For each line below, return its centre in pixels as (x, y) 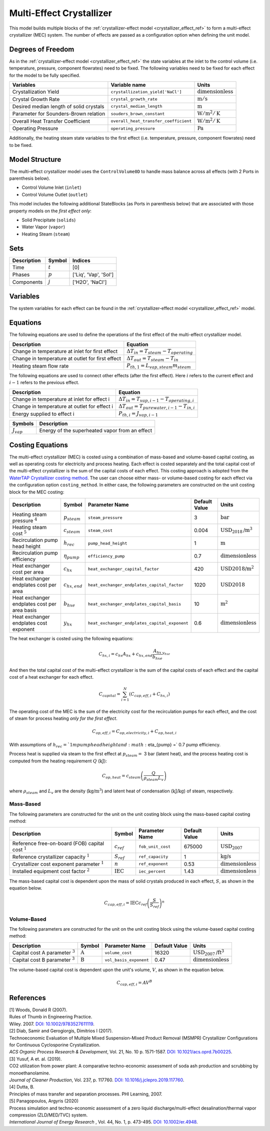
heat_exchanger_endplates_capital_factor (136, 585)
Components (27, 282)
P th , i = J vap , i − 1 (138, 414)
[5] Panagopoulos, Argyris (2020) (44, 1101)
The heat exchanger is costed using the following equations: (71, 639)
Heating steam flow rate (40, 366)
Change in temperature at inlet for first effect (65, 351)
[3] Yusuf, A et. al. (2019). (35, 1059)
